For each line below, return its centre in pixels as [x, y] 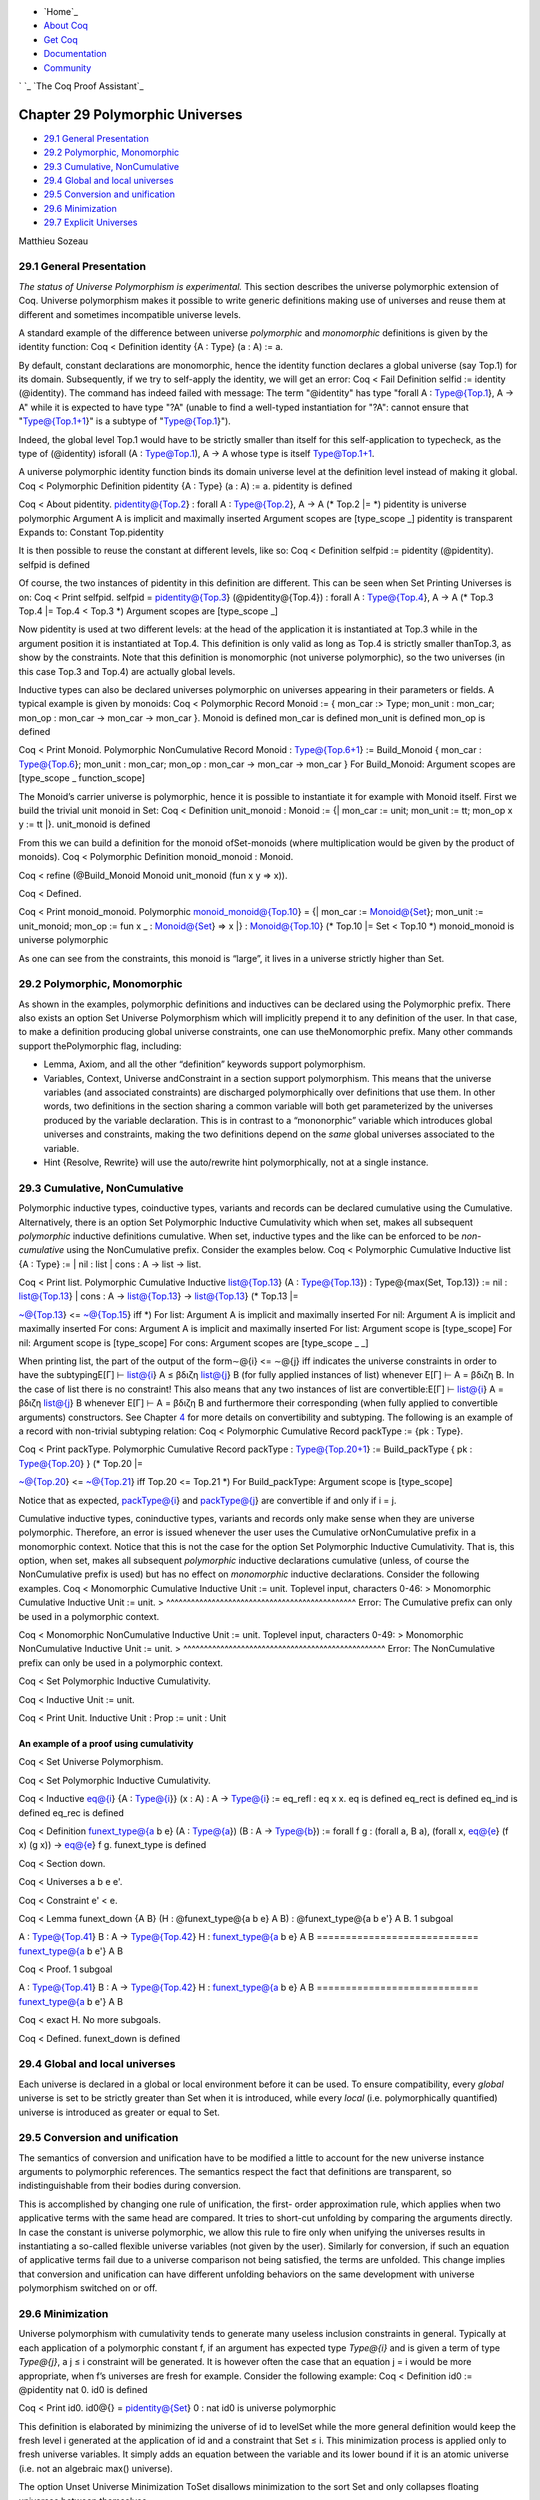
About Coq [66, 26]
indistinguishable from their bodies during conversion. [130, 2186]
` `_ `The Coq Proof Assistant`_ [81, 86]
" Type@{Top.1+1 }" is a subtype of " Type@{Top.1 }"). [125, 421]
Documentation [75, 54]
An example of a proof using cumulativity [106, 1743]
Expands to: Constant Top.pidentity [91, 532]
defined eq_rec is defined [71, 1812]
